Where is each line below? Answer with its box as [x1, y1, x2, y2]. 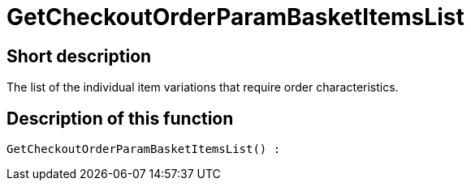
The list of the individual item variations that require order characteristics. [6, 80, 399, 95]
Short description [6, 45, 152, 66]
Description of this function [6, 108, 234, 129]
